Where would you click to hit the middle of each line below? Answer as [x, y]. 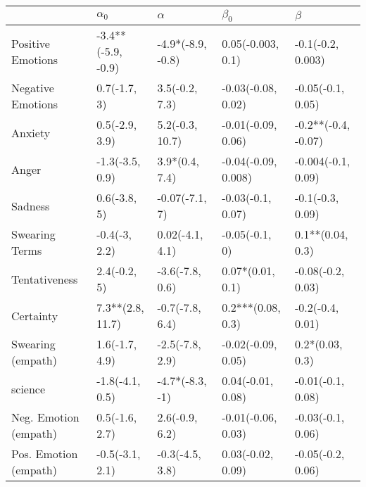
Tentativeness [45, 279]
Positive [31, 43]
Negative [33, 88]
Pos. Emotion [45, 454]
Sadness [31, 205]
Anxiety [31, 132]
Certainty [35, 315]
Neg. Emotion [45, 417]
